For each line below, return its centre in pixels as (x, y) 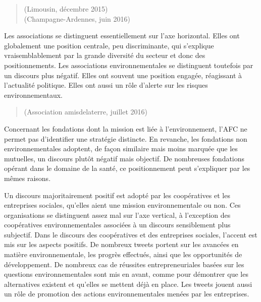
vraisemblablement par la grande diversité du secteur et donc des (105, 55)
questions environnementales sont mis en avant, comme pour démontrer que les (126, 274)
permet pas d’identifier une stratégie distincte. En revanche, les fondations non (126, 138)
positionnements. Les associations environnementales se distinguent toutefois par (129, 65)
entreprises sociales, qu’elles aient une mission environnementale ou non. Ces (122, 205)
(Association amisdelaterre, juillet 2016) (86, 112)
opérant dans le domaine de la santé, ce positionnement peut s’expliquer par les (127, 168)
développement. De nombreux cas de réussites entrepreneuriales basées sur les (124, 264)
